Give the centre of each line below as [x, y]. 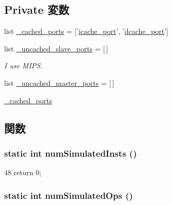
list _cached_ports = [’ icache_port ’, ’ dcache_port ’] [86, 31]
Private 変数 [37, 10]
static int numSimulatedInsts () [71, 153]
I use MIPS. [23, 66]
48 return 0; [23, 172]
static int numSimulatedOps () [69, 195]
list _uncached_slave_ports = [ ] [56, 48]
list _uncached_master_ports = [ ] [59, 82]
